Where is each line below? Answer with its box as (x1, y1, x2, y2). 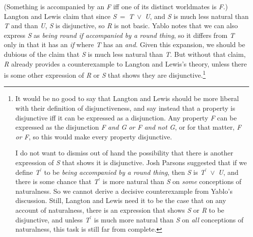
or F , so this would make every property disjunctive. (15, 131, 172, 141)
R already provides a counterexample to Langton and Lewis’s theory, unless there (4, 58, 247, 68)
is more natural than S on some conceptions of (103, 176, 242, 186)
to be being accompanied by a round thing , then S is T (44, 167, 205, 177)
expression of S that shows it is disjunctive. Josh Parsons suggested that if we (15, 157, 247, 167)
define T (15, 167, 40, 177)
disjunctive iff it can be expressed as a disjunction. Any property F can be (15, 112, 237, 122)
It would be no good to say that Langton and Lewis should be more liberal (15, 93, 239, 103)
